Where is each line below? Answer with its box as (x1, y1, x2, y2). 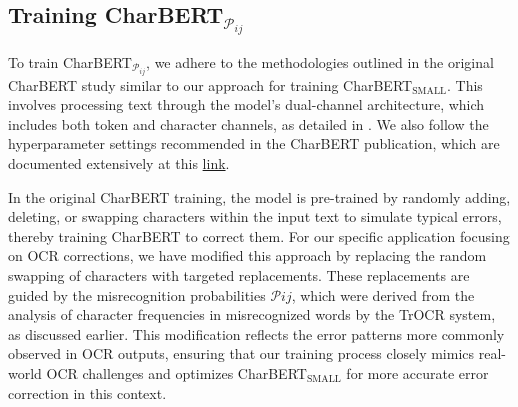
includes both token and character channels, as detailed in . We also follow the (8, 113, 489, 134)
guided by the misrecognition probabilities (8, 284, 266, 305)
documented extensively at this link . (8, 153, 230, 174)
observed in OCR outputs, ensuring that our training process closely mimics (8, 343, 475, 364)
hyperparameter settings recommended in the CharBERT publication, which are (8, 133, 500, 154)
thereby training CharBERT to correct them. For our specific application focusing (8, 225, 510, 246)
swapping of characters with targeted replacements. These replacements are (8, 265, 470, 286)
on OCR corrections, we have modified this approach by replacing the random (8, 245, 487, 266)
